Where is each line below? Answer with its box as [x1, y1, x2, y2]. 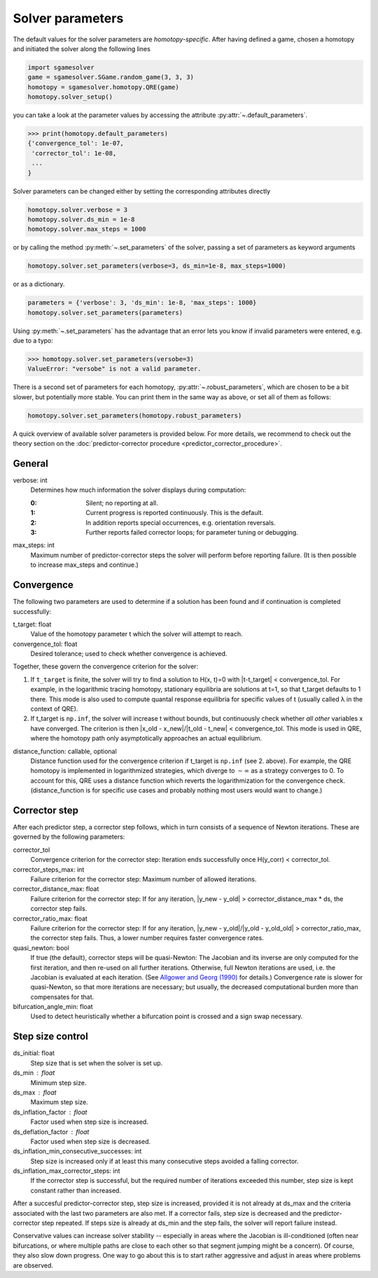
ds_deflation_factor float [13, 1127, 90, 1136]
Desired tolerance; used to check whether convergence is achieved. [30, 650, 227, 658]
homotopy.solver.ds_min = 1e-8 [27, 215, 136, 224]
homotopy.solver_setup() [27, 93, 113, 101]
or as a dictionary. [13, 280, 65, 289]
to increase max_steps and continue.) [30, 561, 139, 569]
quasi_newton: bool [13, 943, 69, 952]
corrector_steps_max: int [13, 865, 85, 874]
